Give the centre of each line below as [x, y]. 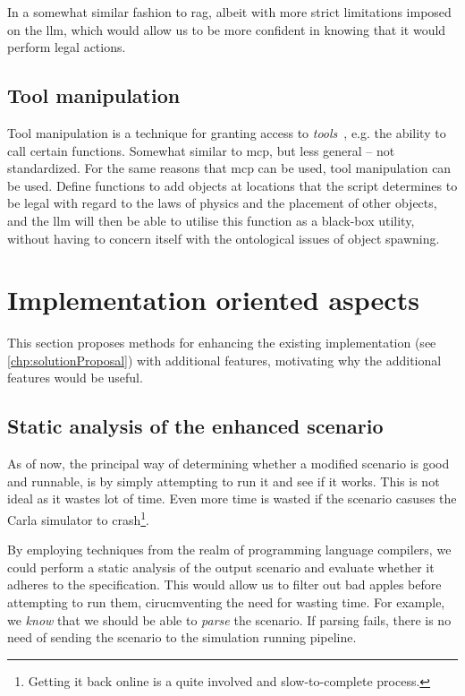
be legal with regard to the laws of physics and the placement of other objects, [222, 203]
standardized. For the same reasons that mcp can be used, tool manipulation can [229, 168]
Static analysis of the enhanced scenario [195, 426]
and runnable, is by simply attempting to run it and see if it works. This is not [224, 481]
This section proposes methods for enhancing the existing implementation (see [222, 343]
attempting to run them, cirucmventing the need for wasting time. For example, [226, 602]
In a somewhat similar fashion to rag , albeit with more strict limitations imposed [229, 12]
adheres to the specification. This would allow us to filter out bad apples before [224, 584]
